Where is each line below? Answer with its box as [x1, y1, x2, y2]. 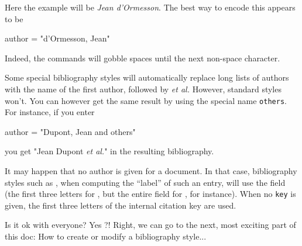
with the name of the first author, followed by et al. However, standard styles [5, 82, 282, 95]
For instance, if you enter [5, 106, 95, 118]
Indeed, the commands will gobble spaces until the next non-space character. [5, 51, 280, 64]
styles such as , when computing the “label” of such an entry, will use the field [5, 176, 286, 188]
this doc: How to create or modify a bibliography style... [5, 230, 207, 242]
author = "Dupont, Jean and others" [5, 125, 136, 137]
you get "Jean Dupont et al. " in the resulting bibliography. [5, 145, 214, 157]
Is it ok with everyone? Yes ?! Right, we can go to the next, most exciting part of [5, 219, 296, 231]
